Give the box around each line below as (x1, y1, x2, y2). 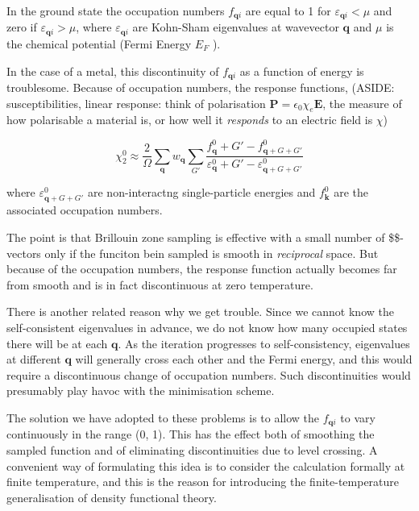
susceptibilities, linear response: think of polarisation (6, 94, 266, 111)
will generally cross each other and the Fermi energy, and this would (75, 351, 413, 368)
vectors (6, 244, 41, 261)
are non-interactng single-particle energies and (87, 184, 316, 201)
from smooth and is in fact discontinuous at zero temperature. (6, 276, 313, 293)
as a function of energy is (239, 62, 364, 79)
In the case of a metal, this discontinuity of (6, 62, 219, 79)
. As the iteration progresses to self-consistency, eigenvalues (118, 334, 410, 351)
